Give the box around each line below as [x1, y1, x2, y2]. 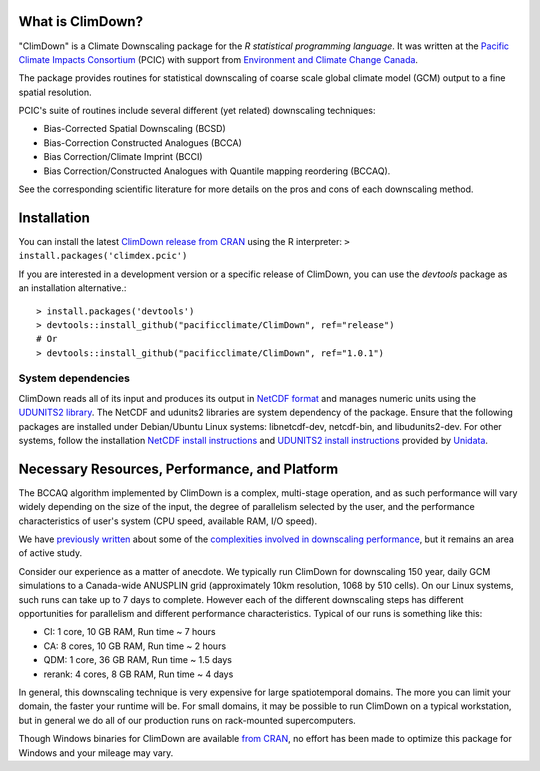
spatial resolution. [18, 86, 92, 98]
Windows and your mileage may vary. [18, 746, 174, 759]
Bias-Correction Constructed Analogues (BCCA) [43, 136, 242, 149]
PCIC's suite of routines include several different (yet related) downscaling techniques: [18, 105, 376, 117]
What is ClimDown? [18, 13, 144, 30]
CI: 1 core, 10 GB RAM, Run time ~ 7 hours [43, 626, 216, 638]
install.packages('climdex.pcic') [18, 250, 188, 262]
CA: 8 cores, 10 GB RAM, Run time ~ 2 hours [43, 640, 227, 652]
